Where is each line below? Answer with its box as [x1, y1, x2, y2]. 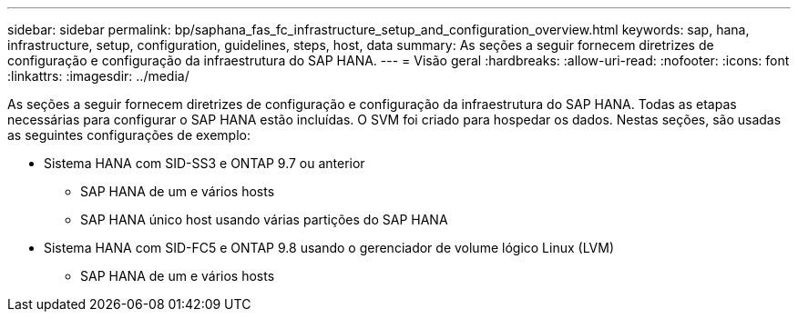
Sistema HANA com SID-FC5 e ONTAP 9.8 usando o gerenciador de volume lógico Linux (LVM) [44, 240, 615, 255]
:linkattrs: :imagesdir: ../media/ [7, 68, 189, 84]
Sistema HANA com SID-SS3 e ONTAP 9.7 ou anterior [44, 155, 365, 171]
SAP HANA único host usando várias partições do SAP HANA [80, 212, 448, 227]
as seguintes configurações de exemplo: [7, 127, 251, 143]
